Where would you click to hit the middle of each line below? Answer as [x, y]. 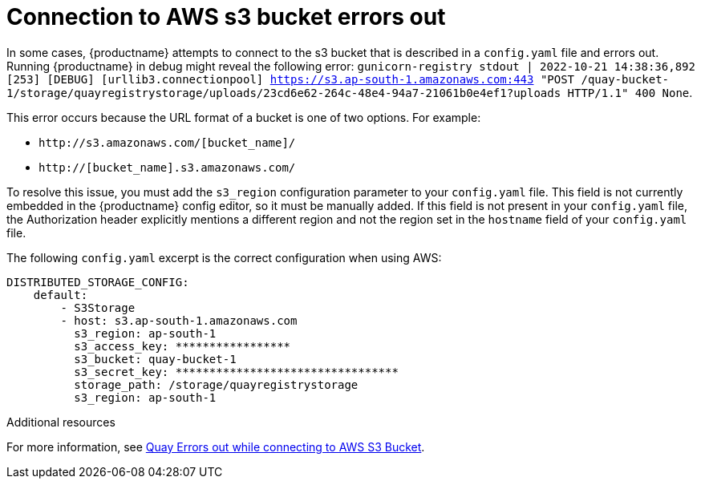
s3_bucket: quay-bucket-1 [155, 359]
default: [61, 295]
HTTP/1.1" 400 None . [630, 92]
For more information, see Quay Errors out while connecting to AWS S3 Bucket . [216, 447]
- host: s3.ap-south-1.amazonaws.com [179, 320]
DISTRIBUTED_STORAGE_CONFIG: [98, 282]
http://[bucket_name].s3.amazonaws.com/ [167, 167]
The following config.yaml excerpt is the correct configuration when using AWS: [224, 257]
